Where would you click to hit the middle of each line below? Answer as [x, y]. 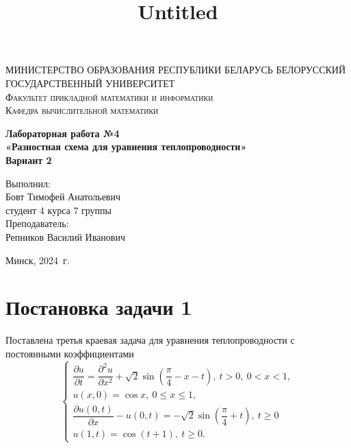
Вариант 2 [29, 160]
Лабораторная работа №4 [63, 133]
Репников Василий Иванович [65, 236]
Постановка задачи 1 [99, 307]
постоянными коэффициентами [70, 353]
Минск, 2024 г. [38, 260]
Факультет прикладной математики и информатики [109, 96]
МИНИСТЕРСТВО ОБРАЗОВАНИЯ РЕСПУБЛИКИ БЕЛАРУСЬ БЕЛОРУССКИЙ [176, 70]
